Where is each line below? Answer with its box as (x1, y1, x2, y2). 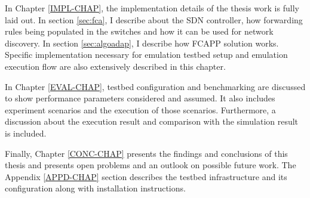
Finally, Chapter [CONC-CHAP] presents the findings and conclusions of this (5, 147, 288, 159)
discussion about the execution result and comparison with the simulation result (5, 115, 299, 128)
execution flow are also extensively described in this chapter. (5, 60, 226, 72)
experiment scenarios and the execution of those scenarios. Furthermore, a (5, 103, 276, 116)
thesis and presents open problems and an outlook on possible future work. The (5, 159, 296, 171)
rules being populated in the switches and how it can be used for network (5, 25, 274, 38)
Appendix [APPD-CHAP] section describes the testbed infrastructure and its (5, 170, 287, 182)
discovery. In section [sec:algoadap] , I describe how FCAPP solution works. (5, 36, 279, 49)
